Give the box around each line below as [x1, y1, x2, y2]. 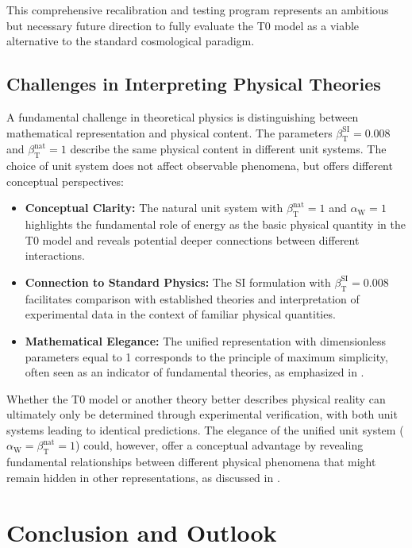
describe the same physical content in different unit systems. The [70, 141, 387, 157]
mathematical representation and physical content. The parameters [6, 124, 333, 141]
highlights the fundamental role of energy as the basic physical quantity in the [25, 216, 406, 233]
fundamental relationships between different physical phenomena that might [6, 453, 376, 470]
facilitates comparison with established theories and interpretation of [25, 290, 360, 307]
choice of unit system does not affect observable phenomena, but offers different [6, 157, 393, 174]
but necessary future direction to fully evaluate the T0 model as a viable [6, 17, 360, 33]
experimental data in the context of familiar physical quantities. [25, 306, 336, 322]
